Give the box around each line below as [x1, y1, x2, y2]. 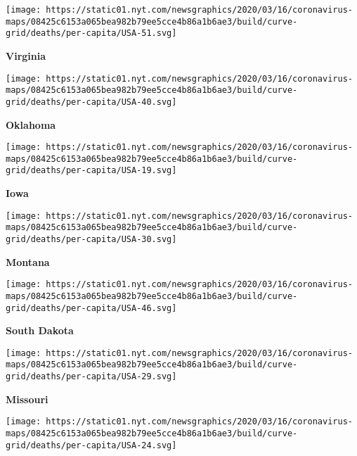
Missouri [6, 391, 48, 406]
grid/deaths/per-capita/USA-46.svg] [6, 303, 177, 313]
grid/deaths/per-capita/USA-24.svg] [6, 440, 177, 450]
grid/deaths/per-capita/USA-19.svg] [6, 165, 177, 176]
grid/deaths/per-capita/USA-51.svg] [6, 28, 177, 39]
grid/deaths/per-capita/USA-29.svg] [6, 372, 177, 382]
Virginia [6, 48, 46, 63]
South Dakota [6, 323, 74, 338]
